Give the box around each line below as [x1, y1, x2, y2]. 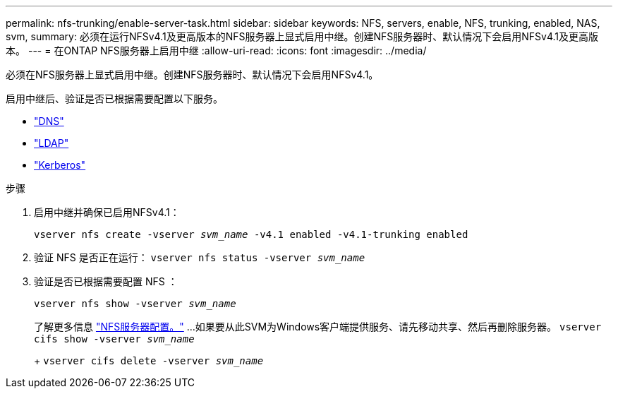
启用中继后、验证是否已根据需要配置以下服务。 [6, 92, 223, 105]
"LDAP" [34, 137, 69, 149]
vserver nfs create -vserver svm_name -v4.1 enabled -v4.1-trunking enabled [34, 229, 468, 240]
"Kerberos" [34, 159, 86, 171]
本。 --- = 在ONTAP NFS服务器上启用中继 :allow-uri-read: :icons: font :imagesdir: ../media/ [6, 44, 427, 56]
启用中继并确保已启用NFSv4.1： [34, 206, 180, 218]
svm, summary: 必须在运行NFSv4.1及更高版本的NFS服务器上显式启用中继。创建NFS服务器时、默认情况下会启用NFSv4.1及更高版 [6, 30, 598, 42]
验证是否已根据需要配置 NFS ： [34, 275, 178, 287]
